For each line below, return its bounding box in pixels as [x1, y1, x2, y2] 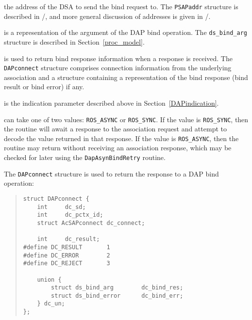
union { [37, 276, 62, 283]
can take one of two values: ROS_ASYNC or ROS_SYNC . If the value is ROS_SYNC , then [4, 114, 249, 124]
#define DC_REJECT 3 [23, 260, 110, 267]
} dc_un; [37, 300, 65, 307]
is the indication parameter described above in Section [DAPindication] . [4, 97, 219, 108]
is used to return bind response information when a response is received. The [4, 53, 233, 63]
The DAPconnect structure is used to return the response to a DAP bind [4, 168, 219, 178]
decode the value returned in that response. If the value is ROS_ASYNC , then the [4, 133, 239, 143]
